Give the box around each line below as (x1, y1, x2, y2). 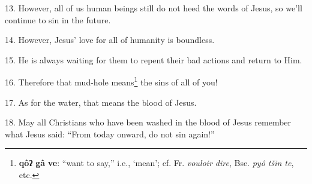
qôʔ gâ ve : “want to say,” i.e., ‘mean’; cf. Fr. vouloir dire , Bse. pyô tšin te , (19, 157, 294, 169)
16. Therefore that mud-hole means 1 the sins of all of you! (5, 74, 218, 88)
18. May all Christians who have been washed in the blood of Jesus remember (5, 116, 292, 128)
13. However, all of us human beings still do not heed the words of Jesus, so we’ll (5, 2, 302, 14)
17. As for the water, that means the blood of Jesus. (5, 96, 197, 108)
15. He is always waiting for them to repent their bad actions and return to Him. (5, 53, 302, 66)
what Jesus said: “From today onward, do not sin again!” (5, 127, 215, 140)
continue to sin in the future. (5, 13, 111, 26)
